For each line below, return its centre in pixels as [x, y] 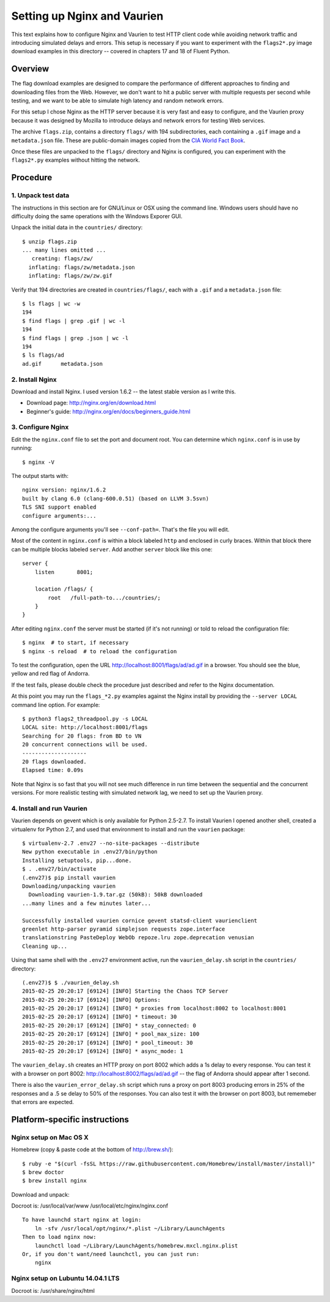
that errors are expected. [43, 1102]
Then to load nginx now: [59, 1237]
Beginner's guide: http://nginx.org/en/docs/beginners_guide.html [108, 411]
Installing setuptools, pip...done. [77, 860]
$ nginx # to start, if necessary [75, 643]
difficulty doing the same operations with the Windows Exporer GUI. [97, 216]
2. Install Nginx [34, 379]
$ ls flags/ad [43, 355]
